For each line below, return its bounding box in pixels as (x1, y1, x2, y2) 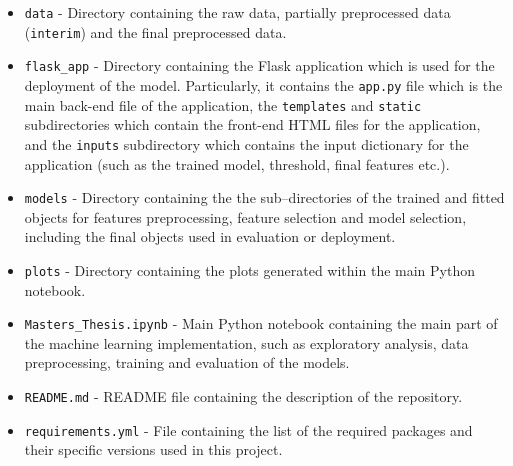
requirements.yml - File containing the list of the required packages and (24, 419, 473, 440)
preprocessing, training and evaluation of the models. (24, 352, 350, 373)
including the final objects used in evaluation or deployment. (24, 226, 396, 247)
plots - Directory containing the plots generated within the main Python (24, 259, 475, 280)
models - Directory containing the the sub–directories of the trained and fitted (24, 187, 505, 208)
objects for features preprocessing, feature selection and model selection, (24, 206, 467, 227)
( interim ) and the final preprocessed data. (24, 21, 287, 42)
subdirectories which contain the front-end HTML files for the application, (24, 114, 481, 135)
